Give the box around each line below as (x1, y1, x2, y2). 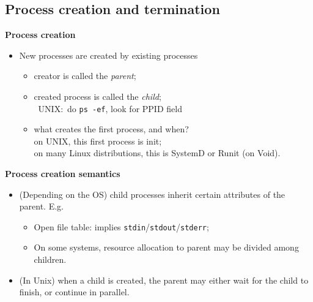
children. (34, 253, 67, 266)
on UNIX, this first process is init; (34, 134, 162, 147)
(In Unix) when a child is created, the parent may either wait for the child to (19, 273, 309, 286)
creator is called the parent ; (34, 69, 136, 82)
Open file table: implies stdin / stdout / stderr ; (34, 220, 209, 233)
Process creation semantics (5, 167, 120, 180)
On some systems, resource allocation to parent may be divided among (34, 241, 299, 254)
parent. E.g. (19, 200, 64, 213)
